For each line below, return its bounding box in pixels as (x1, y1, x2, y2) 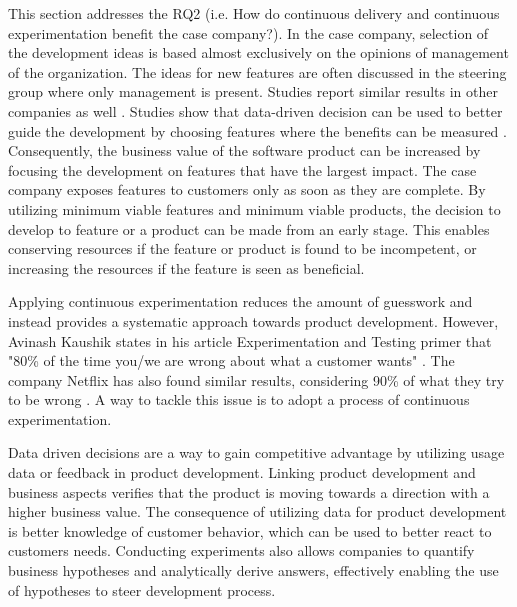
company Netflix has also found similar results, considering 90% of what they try (8, 369, 505, 390)
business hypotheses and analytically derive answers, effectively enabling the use (8, 560, 499, 581)
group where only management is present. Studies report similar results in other (8, 81, 498, 102)
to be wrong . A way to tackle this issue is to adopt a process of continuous (8, 389, 470, 410)
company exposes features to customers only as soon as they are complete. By (8, 179, 486, 200)
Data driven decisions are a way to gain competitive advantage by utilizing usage (8, 442, 505, 463)
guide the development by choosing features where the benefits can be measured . (8, 120, 507, 141)
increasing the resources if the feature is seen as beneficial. (8, 257, 365, 278)
